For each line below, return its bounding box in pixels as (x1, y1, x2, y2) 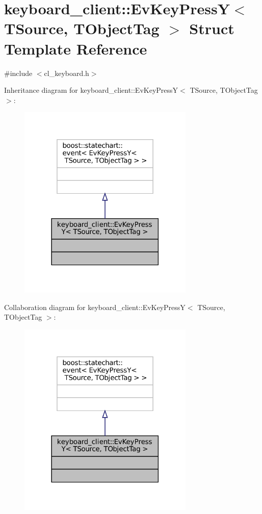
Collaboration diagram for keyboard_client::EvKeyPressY (4, 301, 186, 312)
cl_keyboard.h (44, 67, 89, 78)
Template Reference (4, 38, 147, 59)
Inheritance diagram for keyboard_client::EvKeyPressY (4, 85, 178, 95)
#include (4, 67, 33, 78)
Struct (189, 18, 234, 39)
